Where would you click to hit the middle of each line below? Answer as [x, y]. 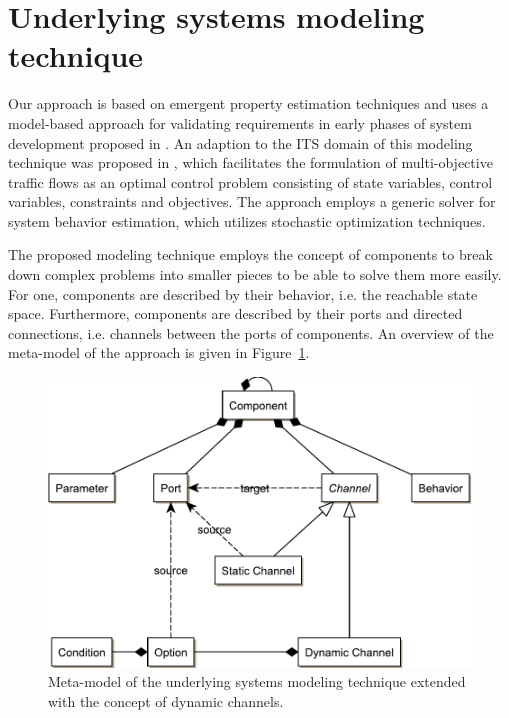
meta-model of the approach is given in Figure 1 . [159, 352]
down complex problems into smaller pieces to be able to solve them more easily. [255, 274]
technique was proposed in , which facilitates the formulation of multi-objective [250, 162]
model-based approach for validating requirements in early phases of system [240, 122]
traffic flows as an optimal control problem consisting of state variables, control [250, 181]
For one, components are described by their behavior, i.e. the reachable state [243, 293]
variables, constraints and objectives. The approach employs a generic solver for [252, 201]
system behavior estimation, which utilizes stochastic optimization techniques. [247, 220]
